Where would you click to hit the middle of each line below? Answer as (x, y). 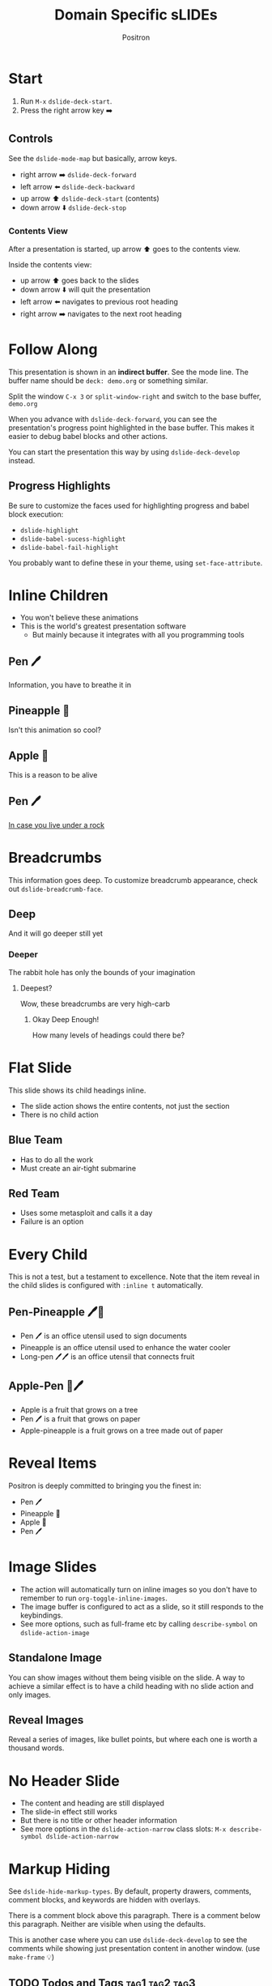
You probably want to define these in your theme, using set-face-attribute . (136, 563)
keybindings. (41, 1615)
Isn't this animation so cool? (55, 730)
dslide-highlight (49, 531)
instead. (22, 460)
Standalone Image (55, 1658)
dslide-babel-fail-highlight (69, 548)
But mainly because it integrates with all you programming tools (138, 635)
